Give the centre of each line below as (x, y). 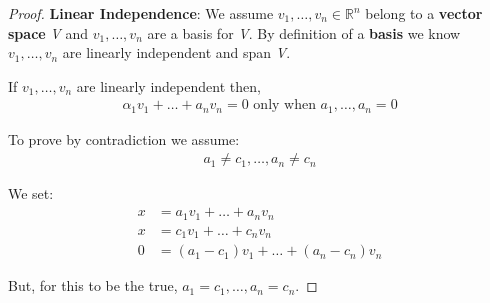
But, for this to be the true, (93, 285)
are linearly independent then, (168, 85)
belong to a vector (424, 13)
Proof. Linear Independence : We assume (141, 13)
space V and (48, 32)
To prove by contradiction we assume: (124, 138)
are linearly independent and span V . (176, 52)
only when (284, 105)
